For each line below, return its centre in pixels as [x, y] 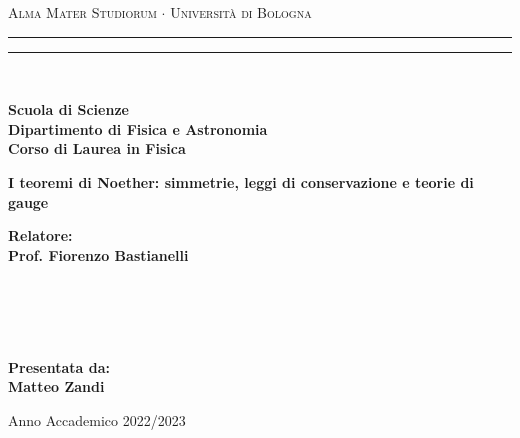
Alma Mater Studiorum [82, 12]
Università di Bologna [241, 12]
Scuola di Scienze [68, 109]
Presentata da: [59, 366]
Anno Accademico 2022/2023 [97, 419]
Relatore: [40, 235]
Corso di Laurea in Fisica [97, 148]
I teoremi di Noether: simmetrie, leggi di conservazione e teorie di [241, 181]
